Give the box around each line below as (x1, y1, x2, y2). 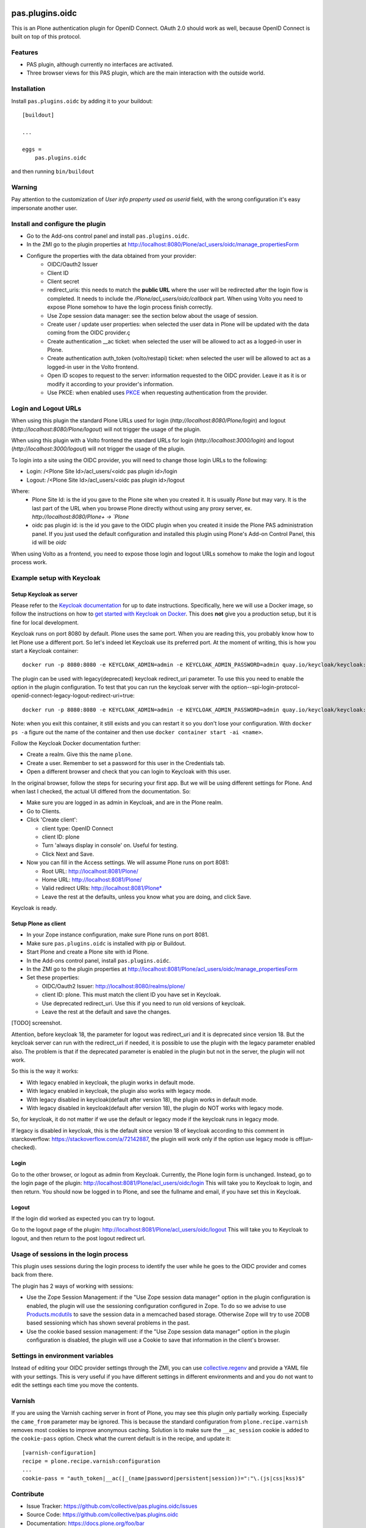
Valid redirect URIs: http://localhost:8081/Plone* (41, 884, 162, 892)
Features (11, 48, 38, 56)
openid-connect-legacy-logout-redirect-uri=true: (11, 692, 135, 699)
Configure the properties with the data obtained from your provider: (26, 252, 196, 259)
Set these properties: (26, 974, 79, 981)
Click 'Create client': (26, 816, 77, 823)
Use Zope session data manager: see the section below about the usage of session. (47, 312, 259, 319)
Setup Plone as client (11, 920, 66, 927)
